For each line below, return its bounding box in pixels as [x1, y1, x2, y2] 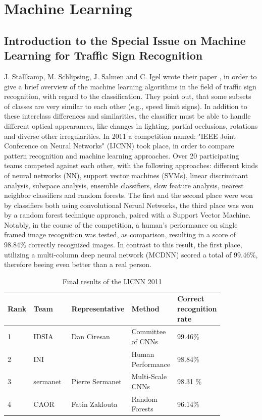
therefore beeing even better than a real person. [4, 259, 151, 270]
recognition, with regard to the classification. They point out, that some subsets [4, 91, 251, 101]
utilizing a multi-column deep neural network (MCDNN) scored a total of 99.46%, [4, 249, 258, 259]
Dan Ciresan [71, 331, 110, 342]
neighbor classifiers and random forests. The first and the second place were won [4, 190, 253, 200]
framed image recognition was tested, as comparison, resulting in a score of [4, 229, 236, 240]
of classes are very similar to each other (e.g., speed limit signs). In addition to [4, 100, 247, 111]
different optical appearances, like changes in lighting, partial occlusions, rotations [4, 120, 258, 131]
